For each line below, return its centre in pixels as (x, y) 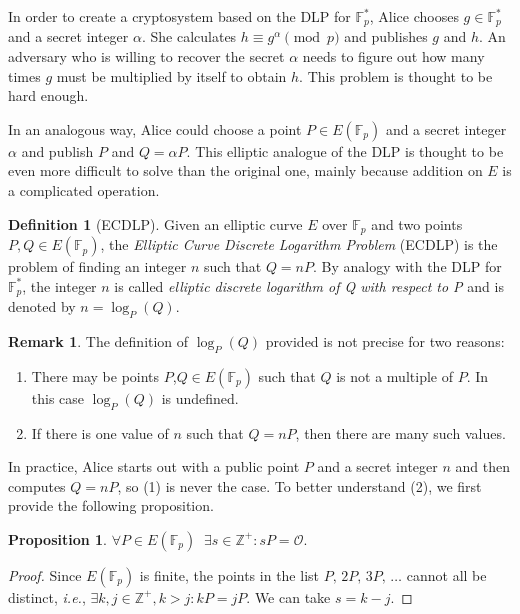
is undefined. (200, 397)
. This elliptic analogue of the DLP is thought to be (345, 150)
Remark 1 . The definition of (98, 340)
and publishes (386, 36)
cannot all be (446, 574)
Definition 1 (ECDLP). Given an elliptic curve (155, 223)
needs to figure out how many (393, 56)
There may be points (95, 375)
